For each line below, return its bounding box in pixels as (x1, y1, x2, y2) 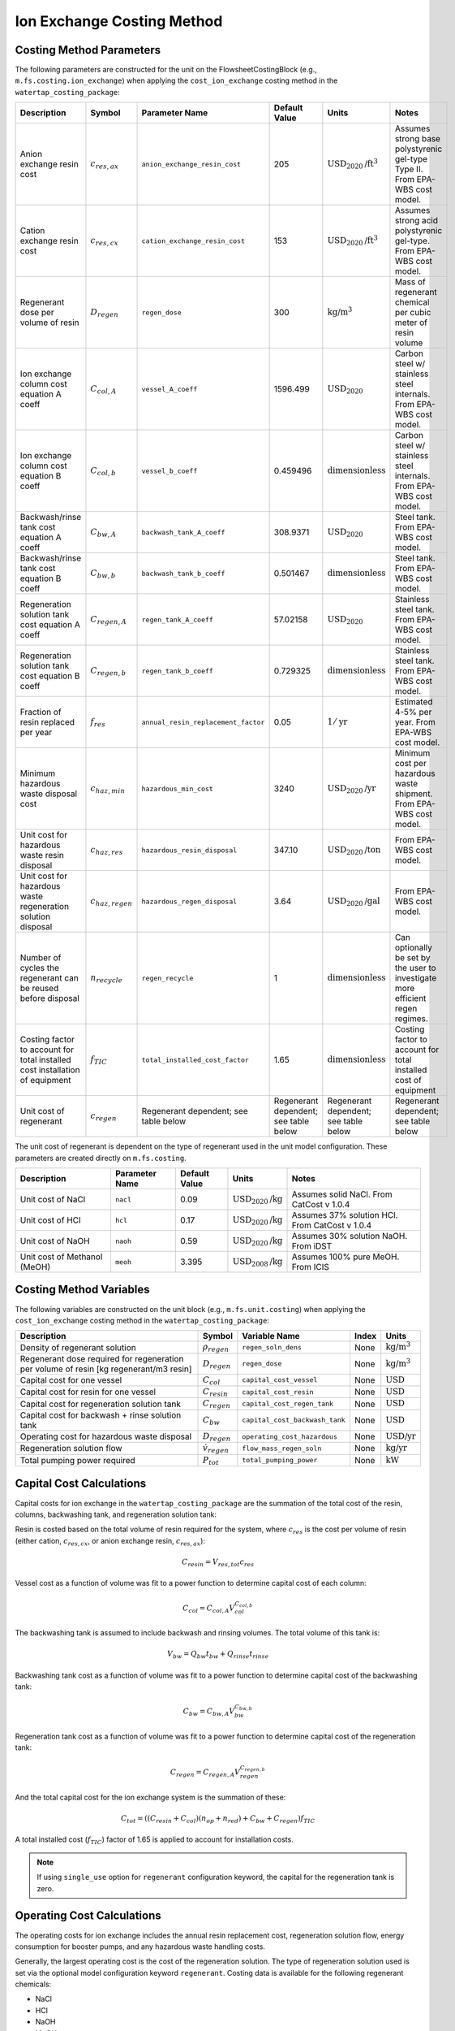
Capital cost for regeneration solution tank (19, 1398, 182, 1410)
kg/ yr (385, 1443, 407, 1453)
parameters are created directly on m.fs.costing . (15, 1153, 187, 1163)
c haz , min (90, 783, 126, 795)
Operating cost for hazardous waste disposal (19, 1431, 192, 1442)
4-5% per (394, 707, 432, 718)
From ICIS (291, 1262, 330, 1273)
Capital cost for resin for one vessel (19, 1386, 157, 1397)
